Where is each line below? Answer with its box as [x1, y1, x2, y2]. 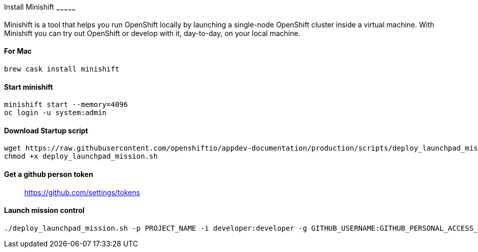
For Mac [4, 47, 32, 56]
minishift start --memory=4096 [4, 100, 128, 109]
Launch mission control [4, 206, 85, 215]
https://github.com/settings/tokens [24, 188, 140, 197]
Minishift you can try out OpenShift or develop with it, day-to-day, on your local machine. [4, 28, 300, 38]
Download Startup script [4, 126, 88, 135]
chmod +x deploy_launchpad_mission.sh [4, 152, 158, 161]
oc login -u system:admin [4, 109, 107, 117]
